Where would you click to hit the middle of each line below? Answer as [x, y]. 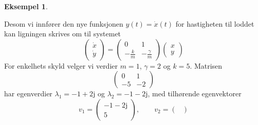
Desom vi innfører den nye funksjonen [64, 23]
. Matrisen [206, 65]
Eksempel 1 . [26, 6]
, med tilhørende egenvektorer [195, 93]
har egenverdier [28, 93]
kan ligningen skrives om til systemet [63, 34]
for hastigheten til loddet [215, 23]
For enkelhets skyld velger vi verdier [61, 65]
